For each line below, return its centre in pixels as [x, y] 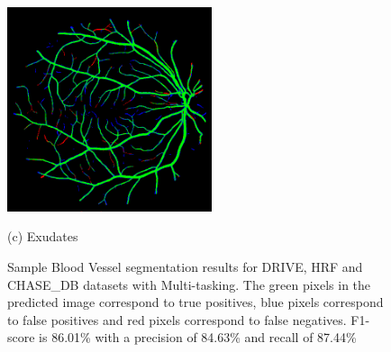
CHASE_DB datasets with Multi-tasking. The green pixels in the [189, 284]
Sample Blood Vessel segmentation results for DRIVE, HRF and [185, 266]
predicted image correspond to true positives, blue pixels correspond [195, 302]
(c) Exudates [43, 236]
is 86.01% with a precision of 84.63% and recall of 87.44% [198, 337]
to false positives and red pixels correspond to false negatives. [177, 319]
